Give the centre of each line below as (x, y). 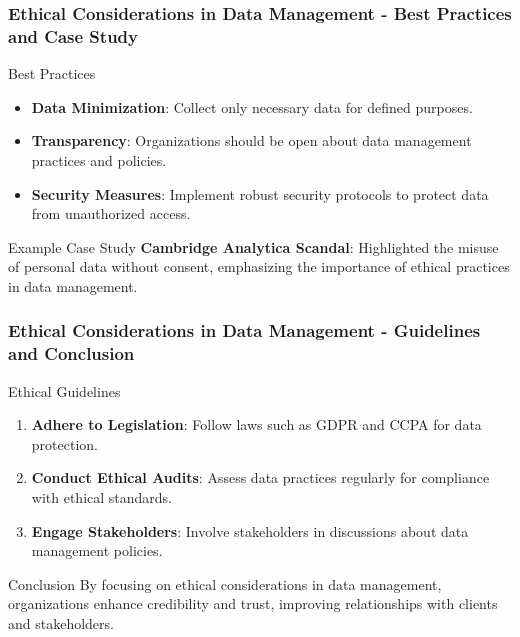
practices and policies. (99, 159)
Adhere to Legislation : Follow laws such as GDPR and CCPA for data (256, 424)
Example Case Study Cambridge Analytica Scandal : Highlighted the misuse (253, 246)
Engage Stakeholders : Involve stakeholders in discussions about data (250, 530)
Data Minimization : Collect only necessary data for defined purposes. (252, 106)
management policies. (97, 550)
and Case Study (73, 35)
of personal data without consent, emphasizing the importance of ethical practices (259, 266)
